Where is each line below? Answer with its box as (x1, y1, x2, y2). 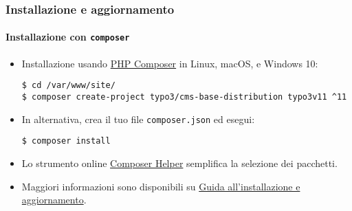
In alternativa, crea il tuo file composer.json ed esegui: (21, 111, 255, 126)
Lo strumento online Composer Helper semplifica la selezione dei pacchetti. (21, 155, 338, 170)
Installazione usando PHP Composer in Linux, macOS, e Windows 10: (21, 56, 318, 70)
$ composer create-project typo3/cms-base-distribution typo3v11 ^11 (21, 91, 347, 102)
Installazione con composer (5, 30, 130, 44)
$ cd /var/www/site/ (21, 80, 115, 91)
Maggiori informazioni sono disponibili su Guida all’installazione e (21, 179, 300, 193)
